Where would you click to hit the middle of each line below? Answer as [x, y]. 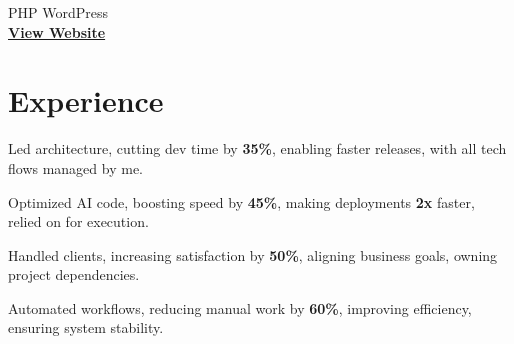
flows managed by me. [76, 167]
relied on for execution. [78, 221]
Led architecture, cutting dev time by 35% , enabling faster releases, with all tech [257, 148]
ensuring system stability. [86, 327]
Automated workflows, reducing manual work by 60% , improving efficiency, [240, 307]
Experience [86, 100]
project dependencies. [74, 274]
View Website [57, 31]
